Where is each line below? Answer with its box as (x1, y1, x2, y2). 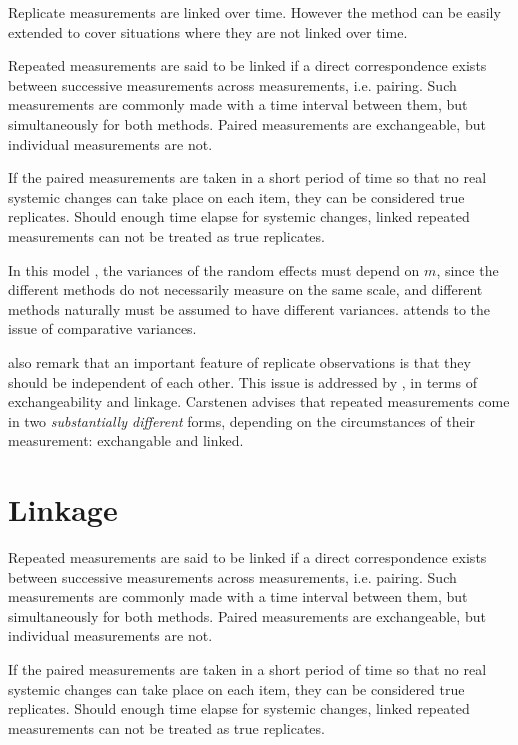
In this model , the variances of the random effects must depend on (8, 259, 420, 280)
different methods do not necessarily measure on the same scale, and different (8, 279, 483, 300)
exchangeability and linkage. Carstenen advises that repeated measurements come (8, 391, 510, 412)
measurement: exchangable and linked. (8, 430, 244, 451)
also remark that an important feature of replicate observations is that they (8, 351, 471, 372)
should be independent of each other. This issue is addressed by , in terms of (8, 371, 477, 392)
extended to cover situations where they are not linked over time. (8, 21, 408, 42)
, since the (436, 259, 499, 280)
